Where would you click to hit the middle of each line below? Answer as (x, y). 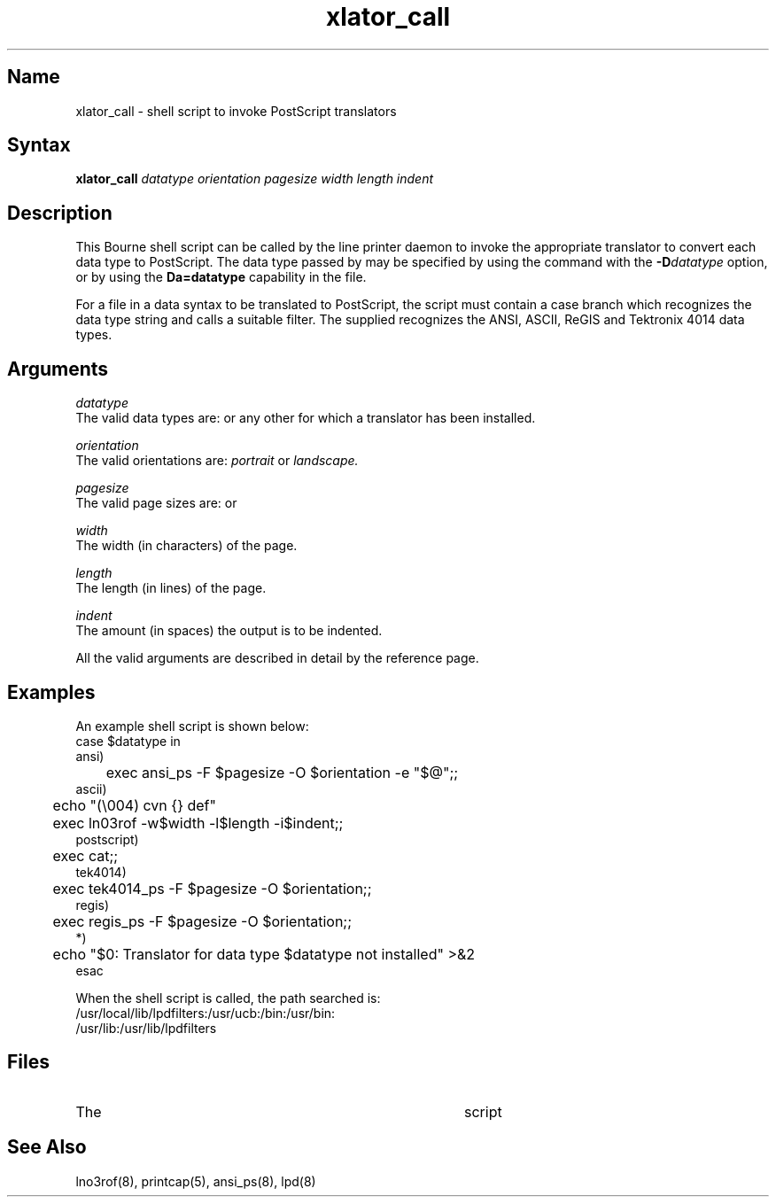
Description (60, 213)
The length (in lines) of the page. (171, 588)
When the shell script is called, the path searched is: (228, 998)
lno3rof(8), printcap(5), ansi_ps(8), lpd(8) (196, 1181)
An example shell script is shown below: (192, 726)
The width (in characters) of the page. (186, 546)
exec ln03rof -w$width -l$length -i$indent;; (198, 823)
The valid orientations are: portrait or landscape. (217, 461)
